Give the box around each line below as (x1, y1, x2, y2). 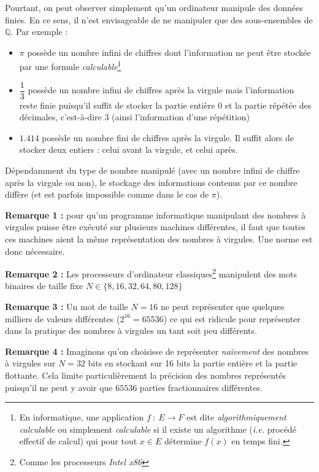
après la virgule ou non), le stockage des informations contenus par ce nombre (5, 176, 298, 188)
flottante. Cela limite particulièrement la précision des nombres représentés (5, 369, 286, 382)
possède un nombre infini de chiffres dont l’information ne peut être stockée (27, 45, 311, 58)
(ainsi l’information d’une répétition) (112, 110, 250, 123)
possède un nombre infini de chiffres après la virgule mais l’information (28, 83, 294, 96)
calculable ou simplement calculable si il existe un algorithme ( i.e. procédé (19, 422, 296, 435)
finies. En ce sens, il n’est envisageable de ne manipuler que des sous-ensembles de (5, 13, 313, 26)
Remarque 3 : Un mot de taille (5, 300, 128, 313)
